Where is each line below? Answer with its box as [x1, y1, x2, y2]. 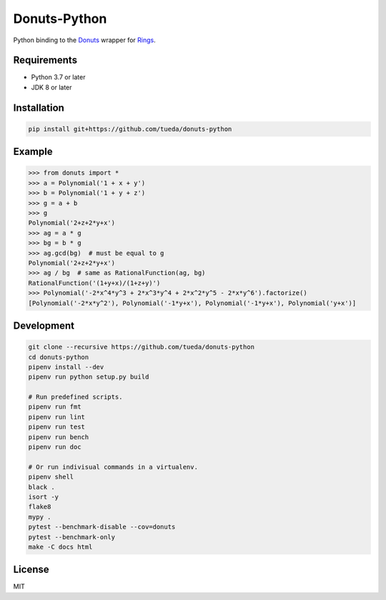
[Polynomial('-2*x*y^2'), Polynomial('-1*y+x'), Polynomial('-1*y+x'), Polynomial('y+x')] [28, 299, 357, 307]
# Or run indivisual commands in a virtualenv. [28, 463, 198, 471]
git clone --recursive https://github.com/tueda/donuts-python [28, 343, 255, 351]
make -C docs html [28, 543, 93, 551]
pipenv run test [28, 423, 86, 431]
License [13, 564, 49, 576]
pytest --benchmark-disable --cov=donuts [28, 523, 176, 531]
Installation [13, 101, 64, 114]
